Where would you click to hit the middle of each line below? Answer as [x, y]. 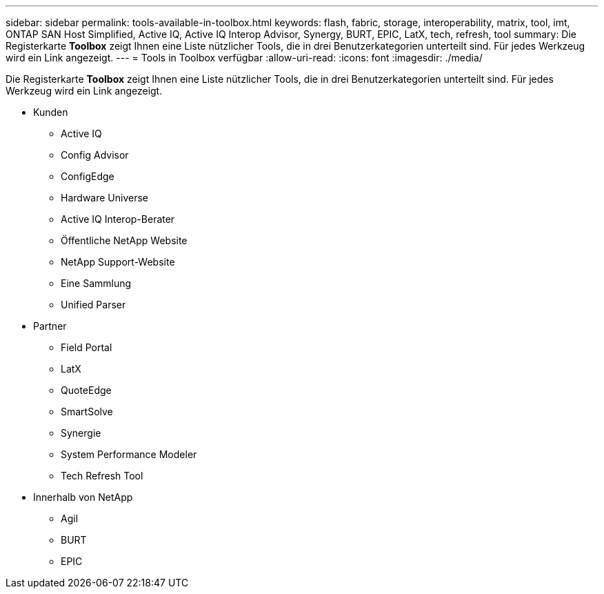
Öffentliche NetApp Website [124, 240]
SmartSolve [87, 412]
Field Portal [87, 347]
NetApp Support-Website [118, 262]
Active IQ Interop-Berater [118, 219]
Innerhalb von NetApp [83, 497]
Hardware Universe [104, 198]
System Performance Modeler [129, 454]
